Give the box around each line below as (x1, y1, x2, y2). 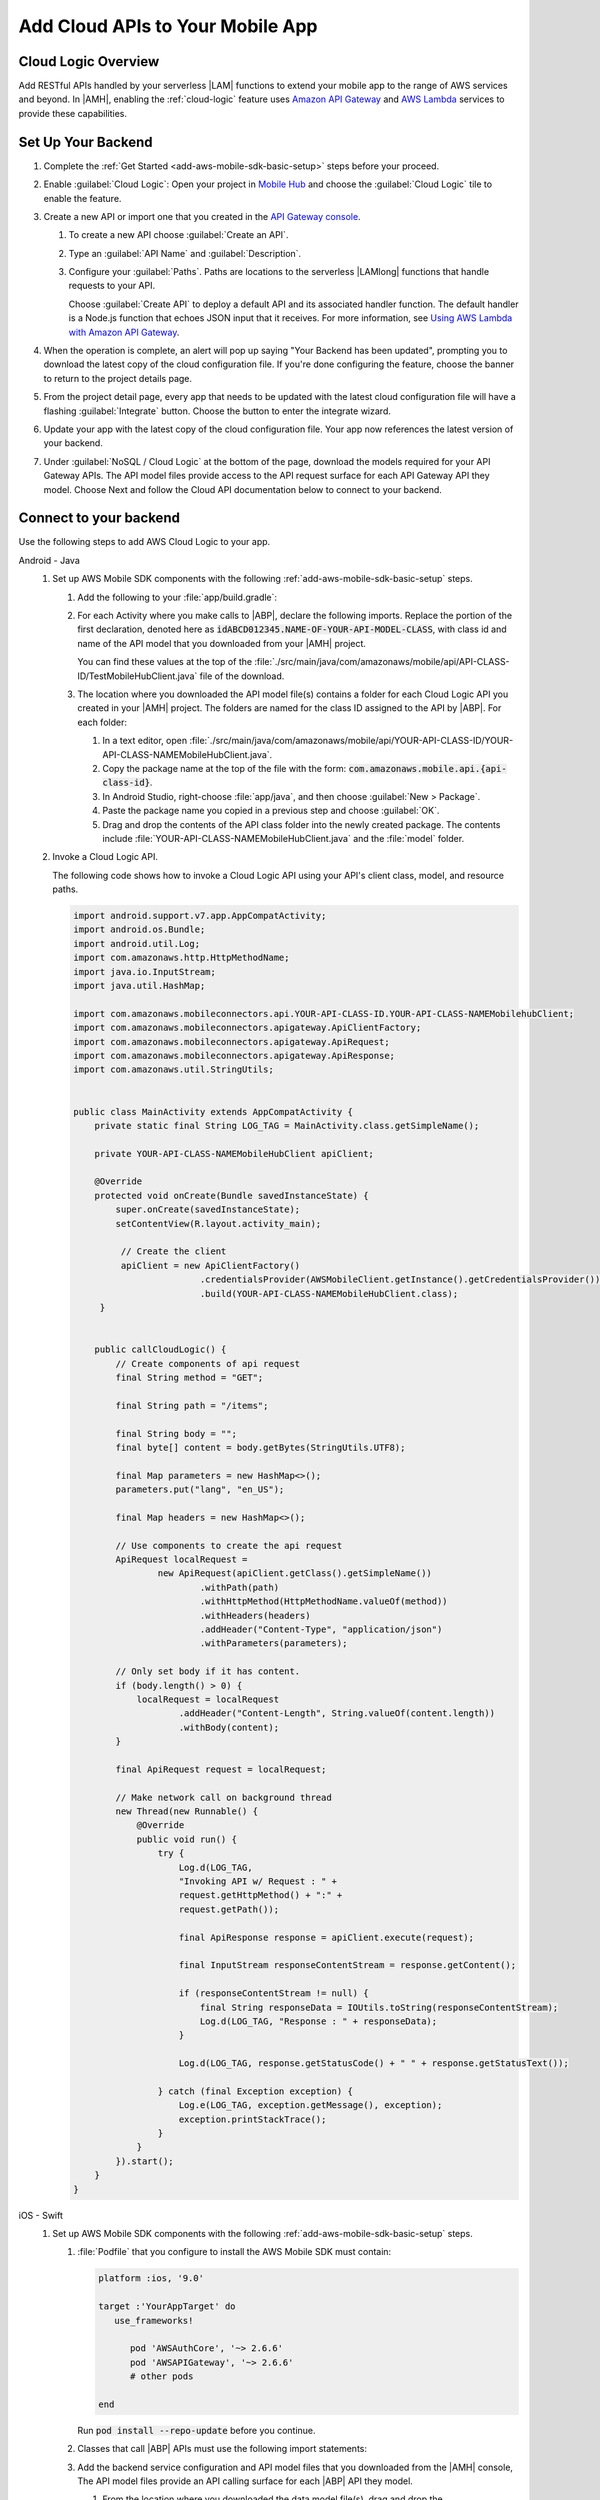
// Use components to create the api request (115, 1540, 343, 1551)
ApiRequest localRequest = (115, 1554, 248, 1565)
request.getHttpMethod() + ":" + (178, 1890, 343, 1901)
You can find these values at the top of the (77, 656, 253, 668)
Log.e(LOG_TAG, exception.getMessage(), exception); (178, 2100, 443, 2111)
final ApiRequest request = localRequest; (115, 1763, 327, 1775)
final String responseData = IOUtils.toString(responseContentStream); (199, 2001, 559, 2013)
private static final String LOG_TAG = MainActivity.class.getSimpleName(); (94, 1120, 480, 1131)
